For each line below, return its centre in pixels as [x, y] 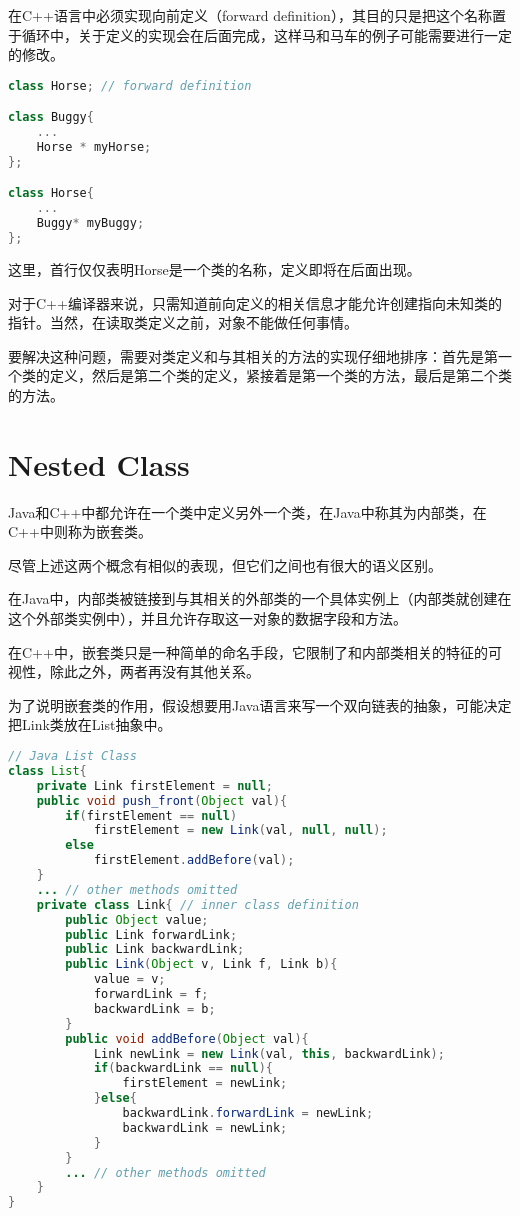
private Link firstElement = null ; [154, 785]
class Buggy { [51, 117]
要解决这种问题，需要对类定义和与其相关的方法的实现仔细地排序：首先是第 [253, 355]
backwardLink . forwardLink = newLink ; [248, 1113]
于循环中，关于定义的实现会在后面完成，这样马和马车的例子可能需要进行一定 [260, 34]
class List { [47, 770]
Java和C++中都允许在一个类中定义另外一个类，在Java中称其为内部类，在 [247, 511]
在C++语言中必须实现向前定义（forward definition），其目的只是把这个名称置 [257, 15]
